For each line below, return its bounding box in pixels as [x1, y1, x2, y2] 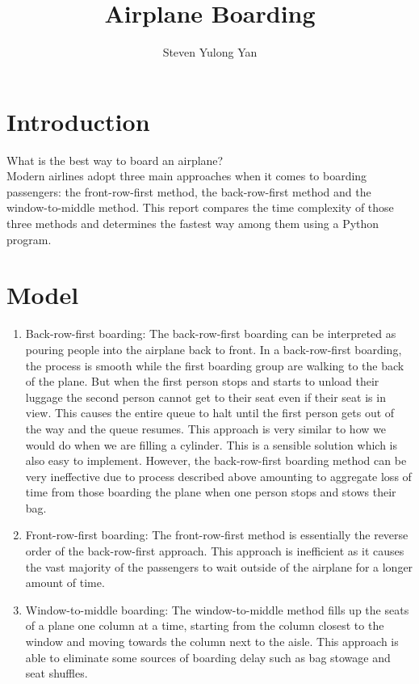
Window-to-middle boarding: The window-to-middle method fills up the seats [25, 601, 409, 618]
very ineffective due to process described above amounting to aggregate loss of [25, 467, 412, 484]
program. [6, 230, 52, 247]
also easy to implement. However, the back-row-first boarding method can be [25, 452, 407, 469]
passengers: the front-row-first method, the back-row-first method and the [6, 183, 371, 200]
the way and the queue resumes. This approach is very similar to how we [25, 420, 386, 437]
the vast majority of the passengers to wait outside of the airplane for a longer [25, 558, 413, 575]
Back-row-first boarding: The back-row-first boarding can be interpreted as [25, 325, 396, 342]
